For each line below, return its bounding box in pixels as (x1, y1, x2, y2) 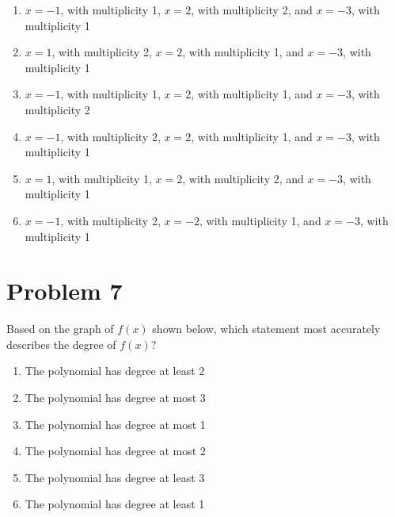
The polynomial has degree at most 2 (25, 442, 206, 459)
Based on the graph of (6, 320, 114, 337)
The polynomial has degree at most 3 (25, 389, 206, 406)
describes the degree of (6, 335, 116, 352)
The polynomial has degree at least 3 (25, 469, 205, 485)
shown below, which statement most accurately (152, 320, 381, 337)
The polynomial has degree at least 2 (25, 362, 205, 379)
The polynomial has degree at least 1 (25, 496, 205, 512)
